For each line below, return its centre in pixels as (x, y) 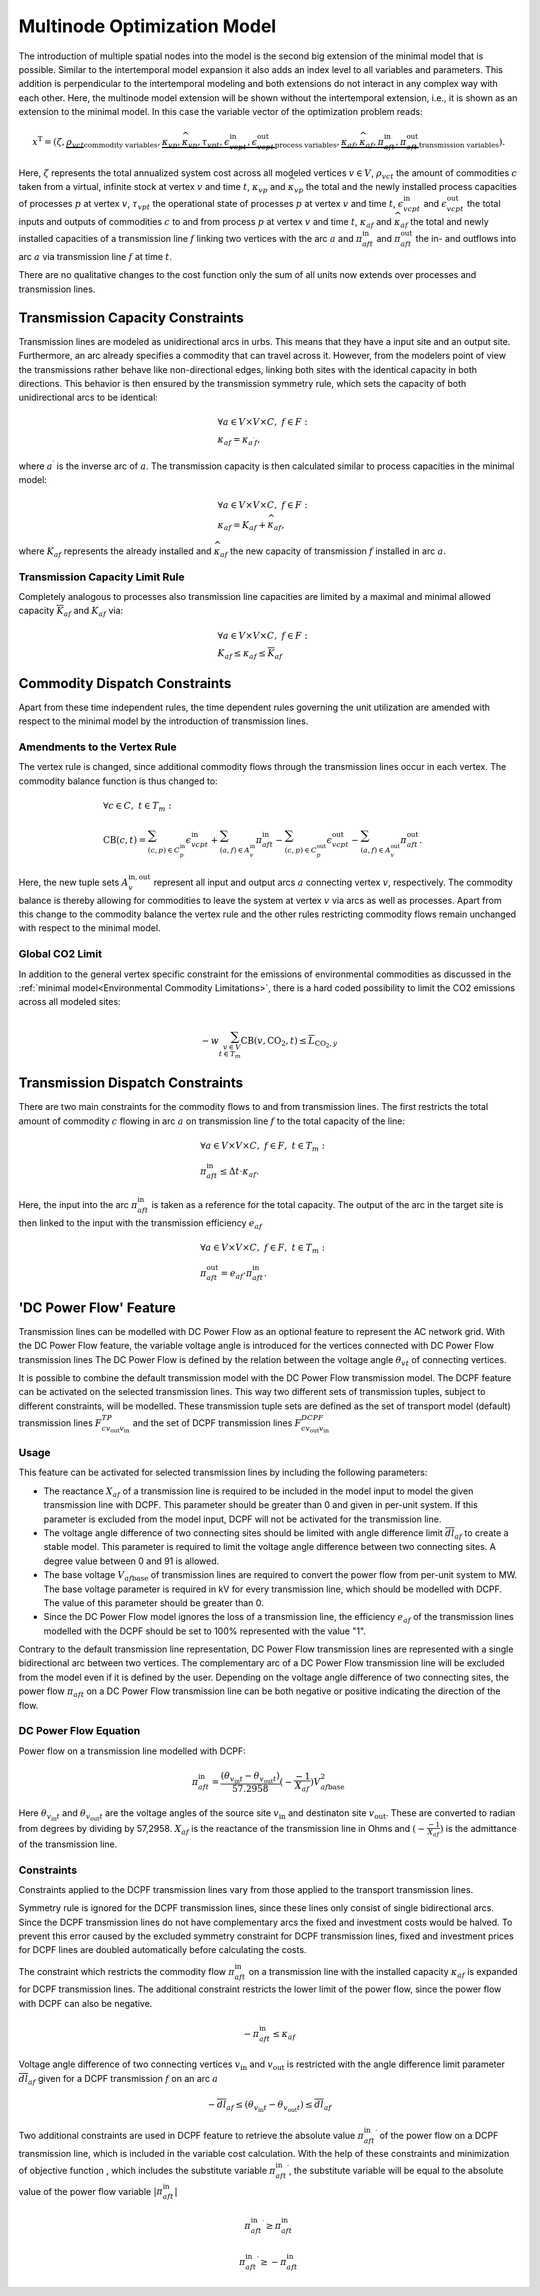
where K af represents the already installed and (115, 552)
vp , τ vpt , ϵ (209, 143)
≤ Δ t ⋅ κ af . (240, 1172)
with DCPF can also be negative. (85, 2003)
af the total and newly (444, 223)
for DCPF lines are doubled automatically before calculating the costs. (162, 1950)
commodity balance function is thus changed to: (118, 781)
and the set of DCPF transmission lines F (217, 1422)
